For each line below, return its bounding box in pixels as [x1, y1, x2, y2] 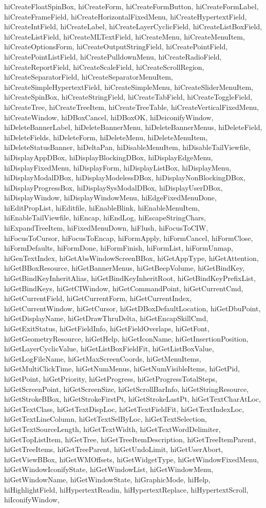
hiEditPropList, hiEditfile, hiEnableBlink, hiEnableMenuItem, [4, 202, 200, 213]
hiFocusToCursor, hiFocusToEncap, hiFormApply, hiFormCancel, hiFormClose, [4, 232, 253, 243]
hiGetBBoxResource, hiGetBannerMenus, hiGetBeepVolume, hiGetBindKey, [4, 262, 245, 273]
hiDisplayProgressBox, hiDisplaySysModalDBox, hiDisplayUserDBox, [4, 182, 223, 193]
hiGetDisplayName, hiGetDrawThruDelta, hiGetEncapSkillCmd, [4, 313, 208, 324]
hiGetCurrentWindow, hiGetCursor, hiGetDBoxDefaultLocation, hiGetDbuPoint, [4, 303, 261, 313]
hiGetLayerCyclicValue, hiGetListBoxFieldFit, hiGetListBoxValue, [4, 343, 214, 354]
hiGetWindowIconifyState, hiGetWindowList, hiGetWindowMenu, [4, 464, 214, 475]
